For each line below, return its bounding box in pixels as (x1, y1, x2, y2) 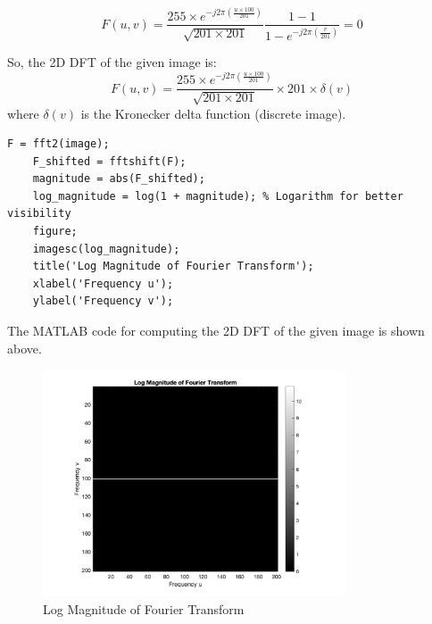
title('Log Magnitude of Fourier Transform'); (32, 260, 314, 273)
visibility (7, 207, 71, 220)
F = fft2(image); (7, 137, 110, 151)
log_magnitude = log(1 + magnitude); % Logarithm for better (32, 189, 403, 203)
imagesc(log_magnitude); (32, 242, 180, 255)
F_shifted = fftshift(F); (32, 154, 187, 168)
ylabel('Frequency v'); (32, 295, 174, 308)
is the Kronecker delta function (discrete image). (80, 104, 346, 122)
